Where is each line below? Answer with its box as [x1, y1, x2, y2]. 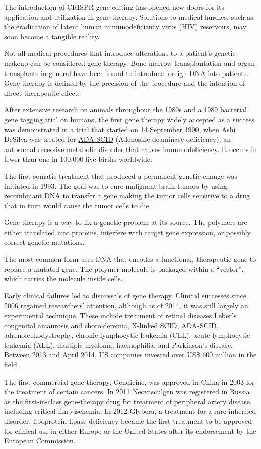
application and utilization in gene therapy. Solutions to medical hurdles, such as [4, 11, 253, 22]
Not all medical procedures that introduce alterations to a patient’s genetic [4, 48, 236, 58]
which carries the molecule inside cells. [4, 273, 123, 284]
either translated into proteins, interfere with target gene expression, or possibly [4, 227, 251, 237]
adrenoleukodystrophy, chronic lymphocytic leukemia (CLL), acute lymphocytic [4, 330, 250, 340]
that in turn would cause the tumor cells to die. [4, 200, 151, 210]
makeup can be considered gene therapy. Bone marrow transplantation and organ [4, 57, 255, 68]
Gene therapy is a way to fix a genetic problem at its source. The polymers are [4, 217, 247, 228]
